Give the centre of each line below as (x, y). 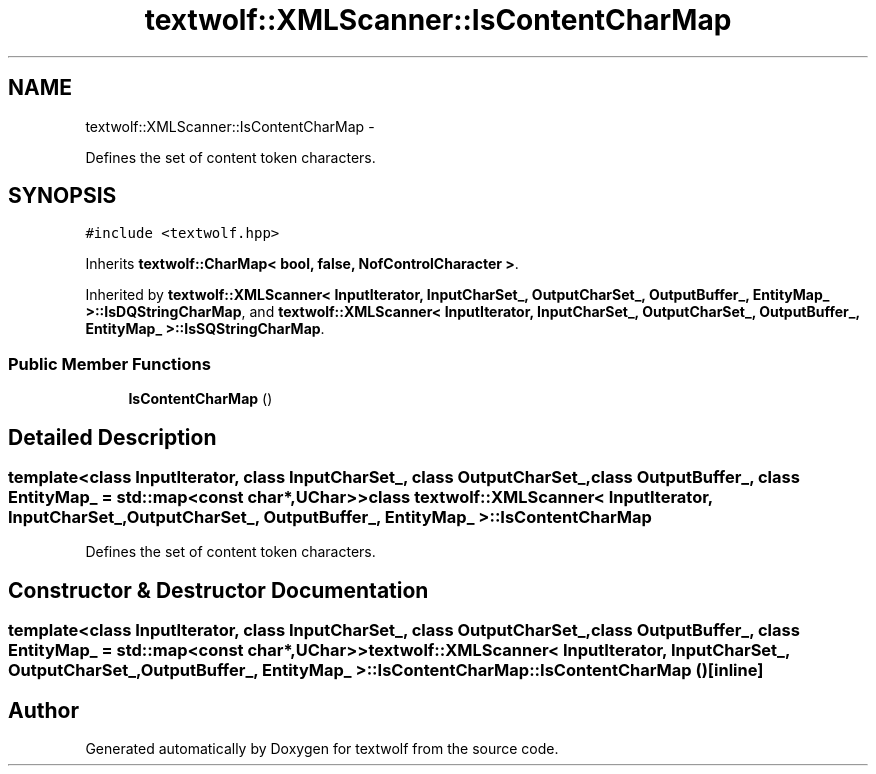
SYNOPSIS (62, 196)
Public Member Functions (109, 363)
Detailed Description (112, 437)
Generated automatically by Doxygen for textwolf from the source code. (322, 749)
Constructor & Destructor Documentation (218, 590)
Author (43, 710)
